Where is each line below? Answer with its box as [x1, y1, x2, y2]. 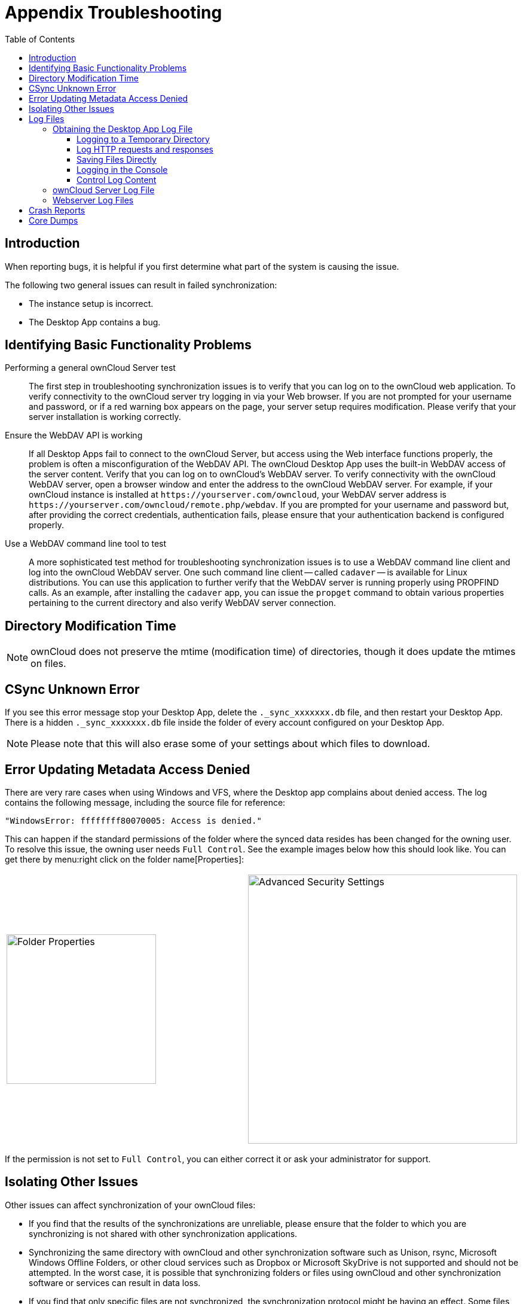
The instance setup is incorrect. [29, 298, 154, 309]
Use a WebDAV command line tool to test [5, 538, 167, 549]
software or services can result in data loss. [29, 1277, 201, 1288]
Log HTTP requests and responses [77, 144, 213, 154]
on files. [30, 657, 66, 670]
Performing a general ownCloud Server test [5, 362, 176, 373]
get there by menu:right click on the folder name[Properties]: [5, 854, 244, 864]
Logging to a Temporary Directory [77, 133, 210, 144]
